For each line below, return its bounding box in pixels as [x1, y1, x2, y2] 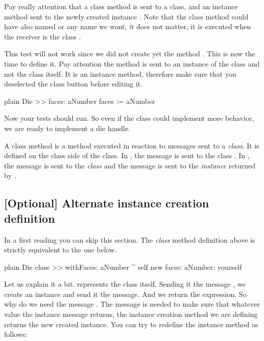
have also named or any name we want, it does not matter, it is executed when [4, 21, 251, 32]
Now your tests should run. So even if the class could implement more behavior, [4, 113, 254, 123]
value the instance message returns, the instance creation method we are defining [4, 309, 258, 319]
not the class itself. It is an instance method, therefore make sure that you [4, 68, 236, 79]
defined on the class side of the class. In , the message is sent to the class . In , [4, 150, 250, 161]
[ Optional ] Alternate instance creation [4, 195, 209, 211]
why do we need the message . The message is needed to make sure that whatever [4, 299, 260, 309]
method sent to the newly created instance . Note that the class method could [4, 11, 249, 22]
